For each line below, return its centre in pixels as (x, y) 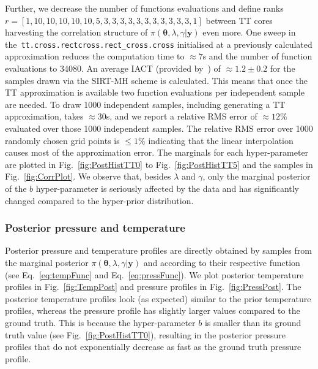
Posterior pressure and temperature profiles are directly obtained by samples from (158, 250)
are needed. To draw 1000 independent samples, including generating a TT (145, 104)
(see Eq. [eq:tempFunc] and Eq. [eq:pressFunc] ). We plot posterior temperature (154, 274)
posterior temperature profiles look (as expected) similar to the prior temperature (158, 298)
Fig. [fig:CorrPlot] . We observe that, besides (88, 176)
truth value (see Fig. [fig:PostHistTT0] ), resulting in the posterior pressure (145, 334)
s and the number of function (257, 56)
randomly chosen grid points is (62, 140)
